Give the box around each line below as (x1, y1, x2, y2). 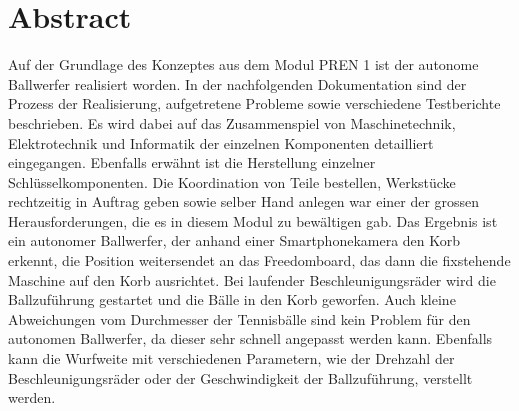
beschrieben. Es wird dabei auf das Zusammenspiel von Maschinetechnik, (8, 112, 456, 133)
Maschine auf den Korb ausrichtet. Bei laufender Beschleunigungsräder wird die (8, 269, 496, 290)
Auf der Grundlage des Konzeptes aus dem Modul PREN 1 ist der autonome (8, 54, 479, 75)
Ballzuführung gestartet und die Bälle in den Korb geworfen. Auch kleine (8, 289, 456, 310)
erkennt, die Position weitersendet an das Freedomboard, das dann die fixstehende (8, 250, 511, 271)
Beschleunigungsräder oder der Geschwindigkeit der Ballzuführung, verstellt (8, 367, 473, 388)
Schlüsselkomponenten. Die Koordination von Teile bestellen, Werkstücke (8, 171, 456, 192)
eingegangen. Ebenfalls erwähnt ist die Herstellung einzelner (8, 152, 376, 173)
